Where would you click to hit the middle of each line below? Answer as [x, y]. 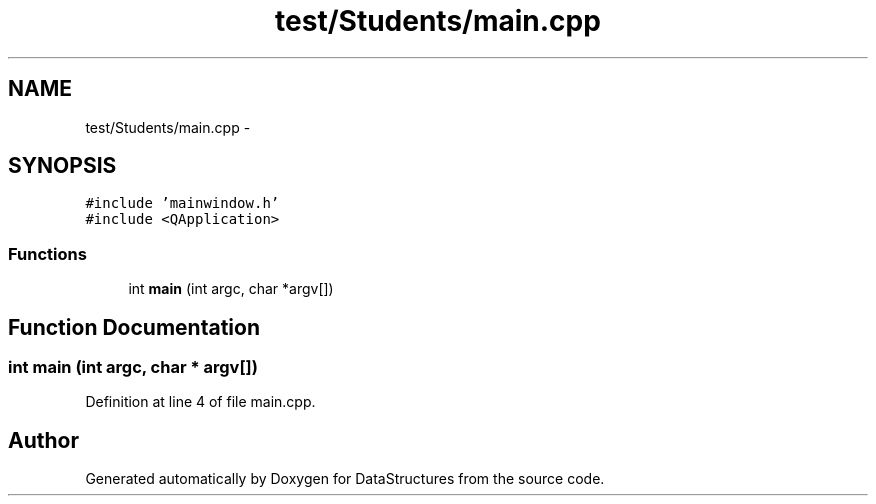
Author [43, 440]
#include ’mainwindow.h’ [182, 203]
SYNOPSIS [62, 166]
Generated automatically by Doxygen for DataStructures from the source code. [345, 479]
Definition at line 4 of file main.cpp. [200, 402]
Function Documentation [134, 327]
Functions [47, 253]
